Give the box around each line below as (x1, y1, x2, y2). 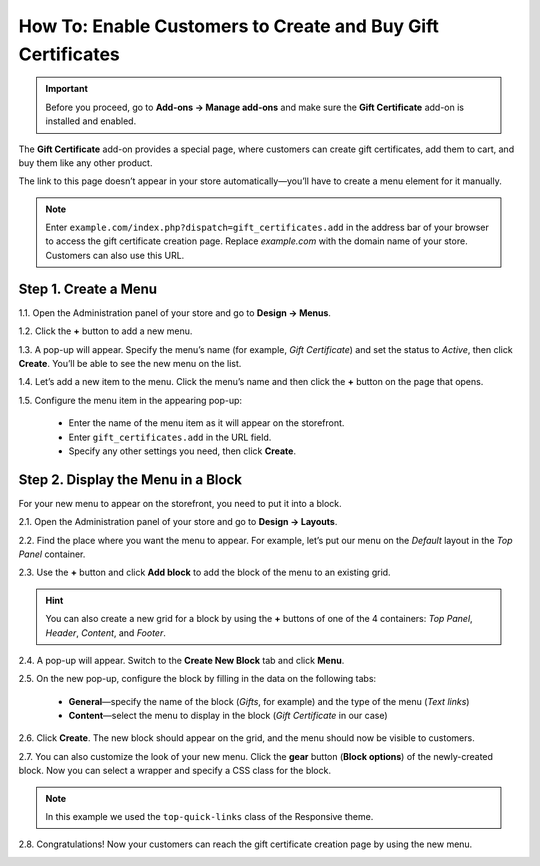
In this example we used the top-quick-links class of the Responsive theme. (45, 811, 374, 823)
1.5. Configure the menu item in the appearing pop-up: (18, 394, 243, 406)
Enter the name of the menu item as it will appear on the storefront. (68, 417, 345, 429)
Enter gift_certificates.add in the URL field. (68, 431, 272, 443)
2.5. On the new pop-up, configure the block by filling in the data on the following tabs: (18, 673, 377, 685)
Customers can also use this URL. (45, 249, 185, 261)
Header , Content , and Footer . (45, 626, 167, 639)
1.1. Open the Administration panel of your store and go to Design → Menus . (18, 306, 332, 319)
